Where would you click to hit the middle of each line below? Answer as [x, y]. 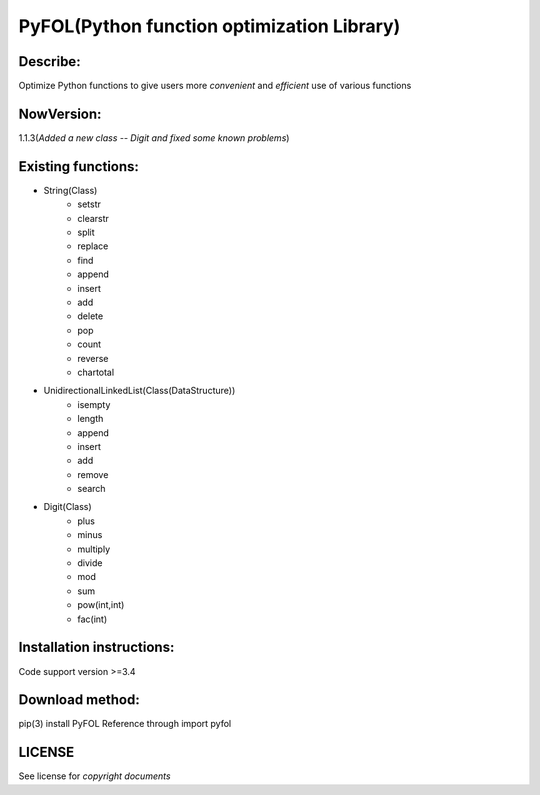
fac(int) [92, 619]
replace [93, 246]
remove [93, 474]
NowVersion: [60, 113]
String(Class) [70, 190]
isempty [94, 404]
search [91, 489]
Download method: [79, 700]
